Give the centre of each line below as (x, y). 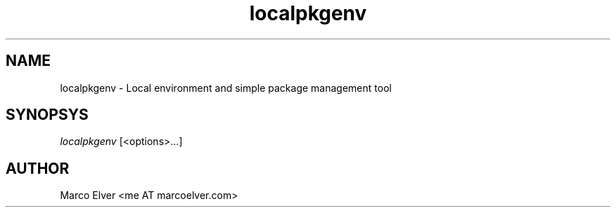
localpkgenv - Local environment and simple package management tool (226, 88)
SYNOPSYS (47, 115)
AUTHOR (38, 168)
